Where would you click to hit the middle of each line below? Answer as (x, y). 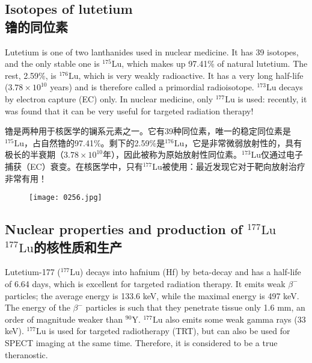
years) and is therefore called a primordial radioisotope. (152, 87)
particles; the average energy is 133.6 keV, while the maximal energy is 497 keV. (152, 295)
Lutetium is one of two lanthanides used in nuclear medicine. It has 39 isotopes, (152, 51)
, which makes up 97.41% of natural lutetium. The (215, 64)
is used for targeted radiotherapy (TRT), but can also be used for (170, 331)
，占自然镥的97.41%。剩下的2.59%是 (95, 142)
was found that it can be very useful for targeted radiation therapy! (129, 110)
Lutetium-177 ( (33, 272)
